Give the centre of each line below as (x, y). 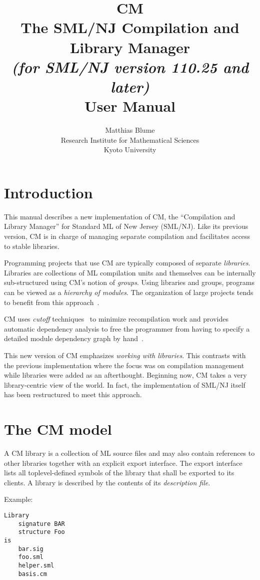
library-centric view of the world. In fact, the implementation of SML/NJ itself (125, 384)
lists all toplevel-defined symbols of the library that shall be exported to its (119, 473)
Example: (18, 499)
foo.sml (31, 557)
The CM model (58, 429)
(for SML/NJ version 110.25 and (130, 67)
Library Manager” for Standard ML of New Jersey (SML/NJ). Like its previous (126, 226)
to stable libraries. (32, 246)
